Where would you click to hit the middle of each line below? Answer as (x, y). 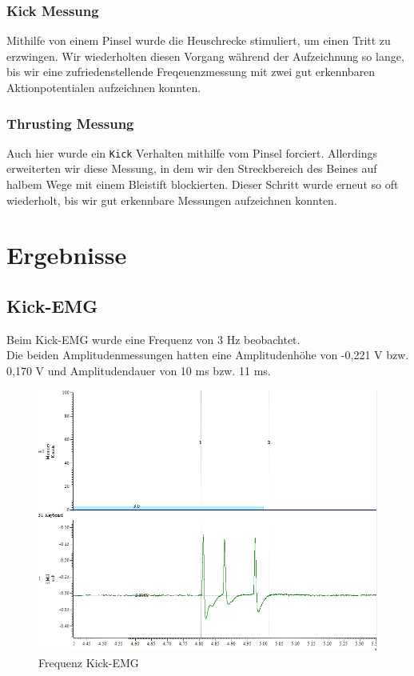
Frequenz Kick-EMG (89, 663)
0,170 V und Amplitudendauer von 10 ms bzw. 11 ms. (139, 371)
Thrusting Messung (70, 123)
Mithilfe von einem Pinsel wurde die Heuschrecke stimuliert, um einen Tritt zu (199, 40)
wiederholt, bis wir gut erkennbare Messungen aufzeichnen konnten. (172, 200)
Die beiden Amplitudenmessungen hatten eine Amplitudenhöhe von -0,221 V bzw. (208, 355)
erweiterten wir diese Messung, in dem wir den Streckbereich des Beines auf (192, 168)
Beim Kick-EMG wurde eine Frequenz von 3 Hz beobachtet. (153, 339)
